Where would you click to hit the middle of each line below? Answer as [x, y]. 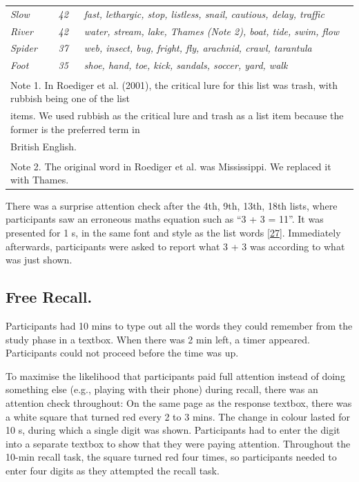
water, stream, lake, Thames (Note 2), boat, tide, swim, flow [212, 31]
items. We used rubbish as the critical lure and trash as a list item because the [177, 116]
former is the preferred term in [75, 129]
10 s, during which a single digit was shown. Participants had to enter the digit [173, 430]
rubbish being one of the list [70, 98]
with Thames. [40, 179]
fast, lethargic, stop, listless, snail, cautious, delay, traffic [204, 13]
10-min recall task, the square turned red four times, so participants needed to [171, 457]
